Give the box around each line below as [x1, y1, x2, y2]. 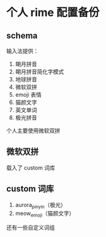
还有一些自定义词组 [6, 224, 55, 231]
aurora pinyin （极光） [15, 201, 66, 210]
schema [6, 30, 38, 40]
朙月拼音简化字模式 [15, 68, 64, 75]
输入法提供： [6, 47, 39, 55]
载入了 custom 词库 [6, 164, 55, 171]
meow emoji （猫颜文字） [15, 209, 75, 219]
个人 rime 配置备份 [6, 6, 100, 20]
